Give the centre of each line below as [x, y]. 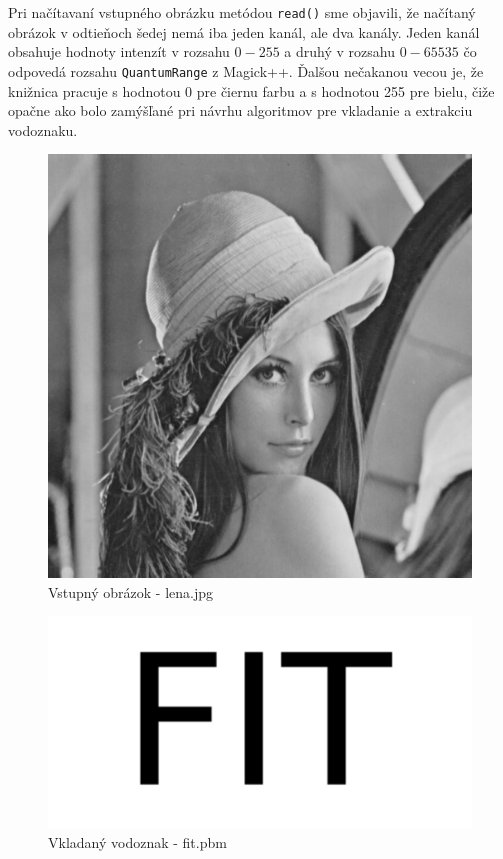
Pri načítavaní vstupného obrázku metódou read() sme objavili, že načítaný [242, 12]
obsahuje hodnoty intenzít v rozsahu [119, 51]
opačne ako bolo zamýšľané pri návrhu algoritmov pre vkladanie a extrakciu [240, 110]
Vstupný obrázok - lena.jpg [131, 591]
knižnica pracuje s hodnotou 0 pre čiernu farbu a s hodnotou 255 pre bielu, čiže [251, 90]
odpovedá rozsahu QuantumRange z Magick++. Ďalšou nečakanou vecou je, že [246, 70]
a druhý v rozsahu [339, 51]
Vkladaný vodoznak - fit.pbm [137, 842]
